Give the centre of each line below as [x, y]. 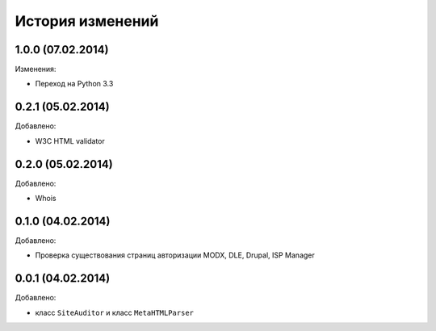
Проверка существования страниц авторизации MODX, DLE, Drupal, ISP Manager [175, 255]
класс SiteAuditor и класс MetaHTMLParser [114, 312]
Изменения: [36, 69]
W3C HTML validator [70, 140]
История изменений [87, 21]
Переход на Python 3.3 [74, 84]
